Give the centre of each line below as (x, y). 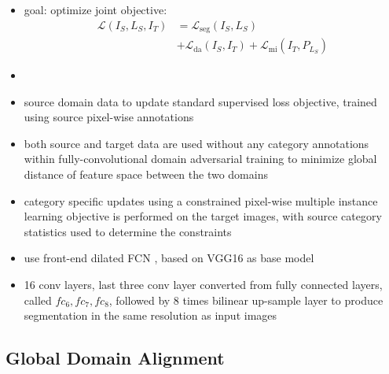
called (38, 300)
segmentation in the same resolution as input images (150, 315)
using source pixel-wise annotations (109, 117)
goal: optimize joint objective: (95, 9)
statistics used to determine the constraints (128, 231)
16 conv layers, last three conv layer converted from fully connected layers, (203, 285)
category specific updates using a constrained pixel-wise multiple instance (201, 200)
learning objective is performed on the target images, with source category (203, 216)
